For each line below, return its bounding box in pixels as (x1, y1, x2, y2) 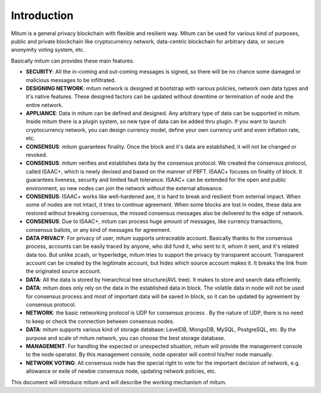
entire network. (26, 101, 64, 108)
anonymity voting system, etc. (11, 46, 85, 54)
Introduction (11, 9, 74, 22)
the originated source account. (26, 268, 101, 275)
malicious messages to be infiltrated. (26, 76, 116, 83)
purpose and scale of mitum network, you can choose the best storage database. (26, 334, 226, 341)
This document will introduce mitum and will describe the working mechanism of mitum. (11, 378, 227, 386)
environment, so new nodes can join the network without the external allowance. (26, 184, 224, 191)
